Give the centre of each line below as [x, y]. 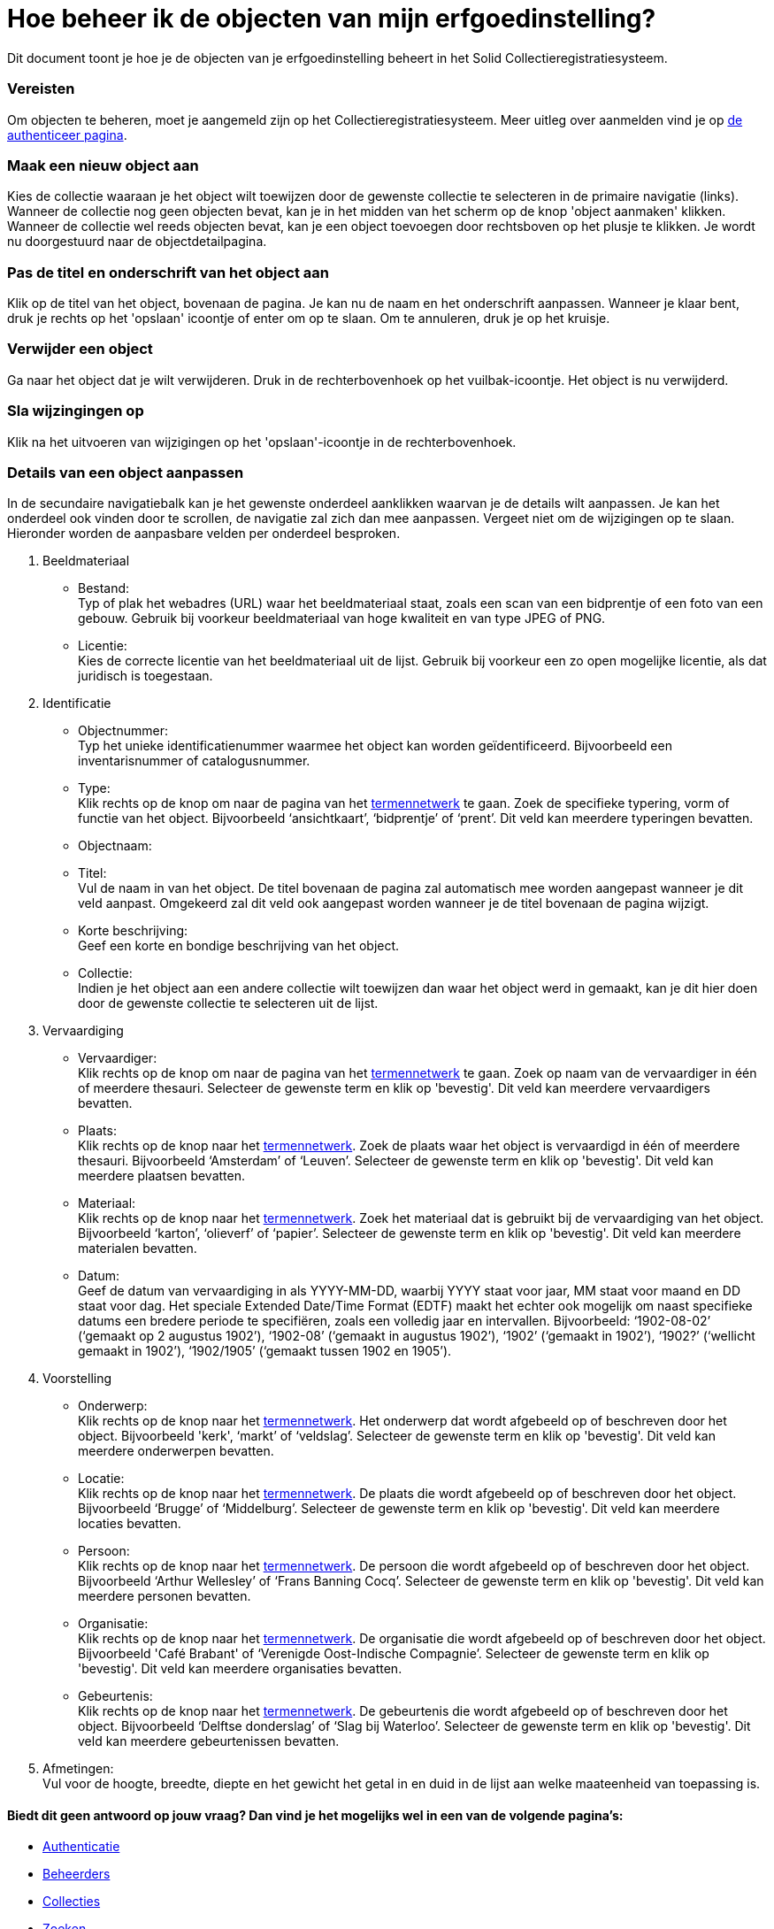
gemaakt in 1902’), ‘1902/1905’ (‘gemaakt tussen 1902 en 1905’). [265, 1351]
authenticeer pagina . [67, 134]
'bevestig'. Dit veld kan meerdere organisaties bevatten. [240, 1669]
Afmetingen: [78, 1769]
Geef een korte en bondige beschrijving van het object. [239, 946]
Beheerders [77, 1874]
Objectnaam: [115, 846]
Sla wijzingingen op [76, 411]
